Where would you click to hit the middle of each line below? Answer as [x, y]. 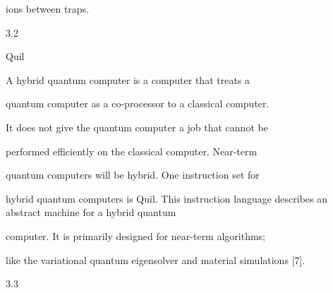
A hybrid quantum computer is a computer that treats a [128, 79]
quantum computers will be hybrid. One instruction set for [133, 175]
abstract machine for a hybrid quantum [91, 212]
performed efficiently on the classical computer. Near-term [132, 151]
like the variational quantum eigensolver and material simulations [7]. [156, 259]
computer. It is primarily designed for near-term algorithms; [136, 235]
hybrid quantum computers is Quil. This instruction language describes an [167, 198]
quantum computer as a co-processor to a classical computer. [138, 103]
